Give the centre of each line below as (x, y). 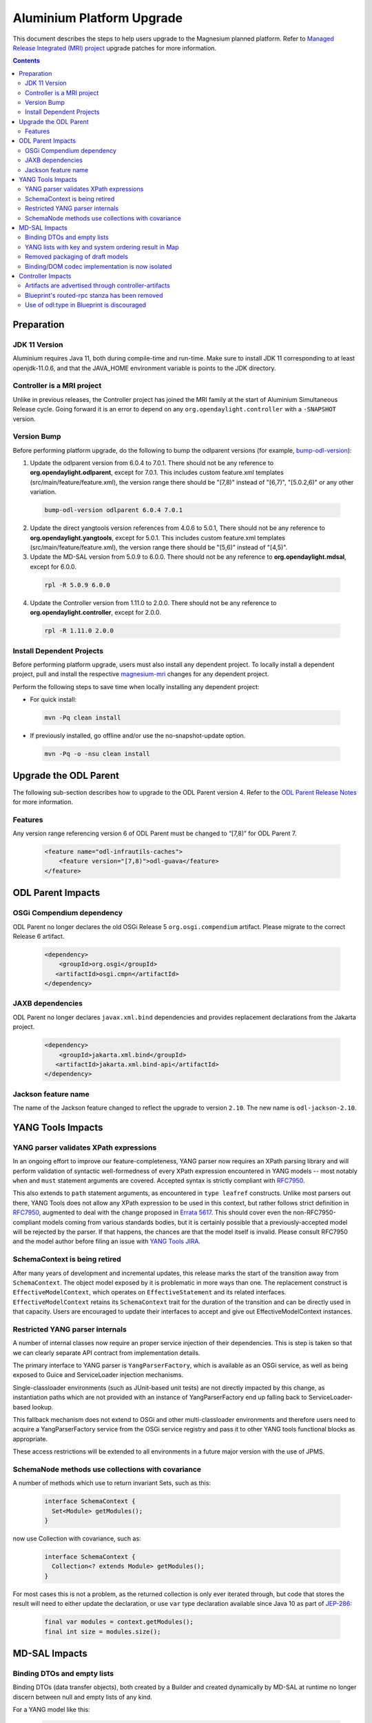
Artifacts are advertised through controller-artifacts (97, 285)
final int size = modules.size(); (103, 1631)
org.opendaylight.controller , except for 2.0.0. (95, 613)
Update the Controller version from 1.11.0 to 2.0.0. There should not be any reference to (153, 602)
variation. (43, 492)
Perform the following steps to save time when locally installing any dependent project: (136, 686)
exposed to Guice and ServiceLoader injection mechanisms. (98, 1375)
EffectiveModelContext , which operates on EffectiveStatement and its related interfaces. (149, 1292)
